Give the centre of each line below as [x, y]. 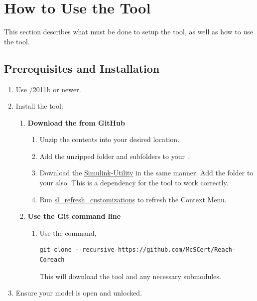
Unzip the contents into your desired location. [110, 139]
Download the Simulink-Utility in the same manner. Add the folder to [146, 173]
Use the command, [68, 232]
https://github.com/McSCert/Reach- [177, 250]
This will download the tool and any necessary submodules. [130, 276]
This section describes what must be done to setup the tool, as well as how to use [128, 32]
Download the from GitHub [76, 122]
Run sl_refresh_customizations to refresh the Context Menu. [133, 199]
